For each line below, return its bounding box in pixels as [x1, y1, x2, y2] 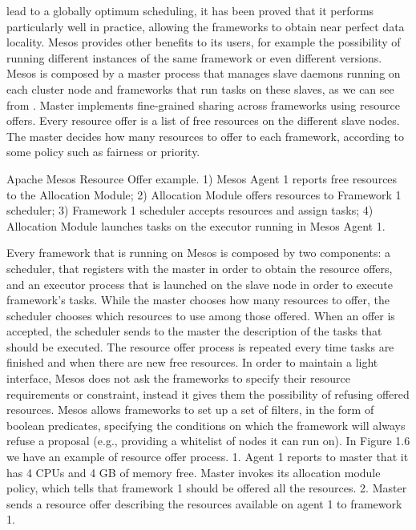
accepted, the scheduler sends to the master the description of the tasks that [6, 323, 382, 339]
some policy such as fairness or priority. [6, 143, 200, 160]
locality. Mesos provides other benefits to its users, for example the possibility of [6, 34, 401, 50]
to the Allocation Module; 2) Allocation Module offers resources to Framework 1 [6, 186, 402, 203]
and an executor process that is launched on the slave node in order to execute [6, 275, 393, 292]
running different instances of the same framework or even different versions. [6, 49, 382, 66]
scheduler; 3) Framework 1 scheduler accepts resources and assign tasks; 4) [6, 202, 374, 219]
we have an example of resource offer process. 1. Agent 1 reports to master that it [6, 448, 409, 465]
